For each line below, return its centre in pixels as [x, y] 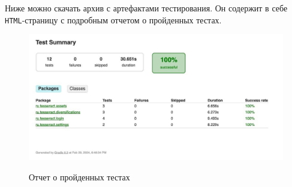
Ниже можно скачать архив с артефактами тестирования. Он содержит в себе [146, 8]
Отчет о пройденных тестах [79, 177]
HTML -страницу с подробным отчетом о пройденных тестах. [113, 19]
